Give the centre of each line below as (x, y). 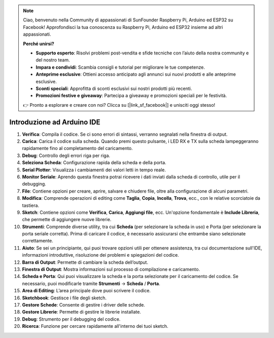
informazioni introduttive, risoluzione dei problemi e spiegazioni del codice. (101, 255)
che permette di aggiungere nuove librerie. (67, 220)
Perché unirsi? (39, 44)
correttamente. (38, 241)
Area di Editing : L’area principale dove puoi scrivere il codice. (86, 291)
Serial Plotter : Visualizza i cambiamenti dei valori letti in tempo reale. (94, 170)
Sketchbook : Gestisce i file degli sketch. (64, 298)
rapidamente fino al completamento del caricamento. (77, 148)
